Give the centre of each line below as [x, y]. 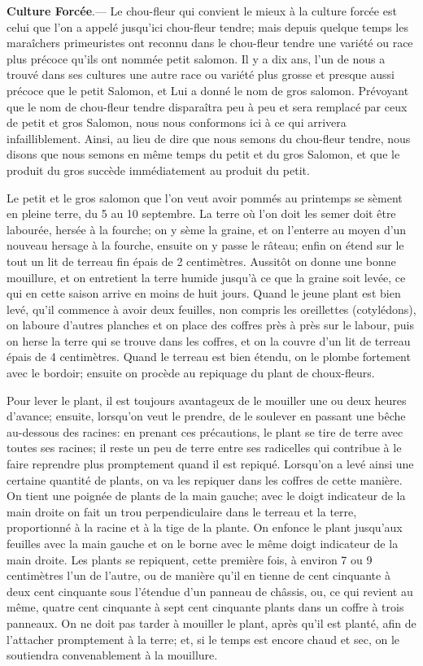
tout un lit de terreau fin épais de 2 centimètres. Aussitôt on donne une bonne [201, 261]
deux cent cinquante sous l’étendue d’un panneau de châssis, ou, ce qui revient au [210, 591]
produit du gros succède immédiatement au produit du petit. [158, 170]
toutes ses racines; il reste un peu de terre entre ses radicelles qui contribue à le [204, 448]
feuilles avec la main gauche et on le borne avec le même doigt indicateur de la [203, 543]
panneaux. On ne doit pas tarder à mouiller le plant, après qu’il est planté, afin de [211, 622]
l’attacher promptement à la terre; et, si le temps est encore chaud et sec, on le [203, 639]
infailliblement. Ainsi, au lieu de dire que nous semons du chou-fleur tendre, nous [209, 138]
